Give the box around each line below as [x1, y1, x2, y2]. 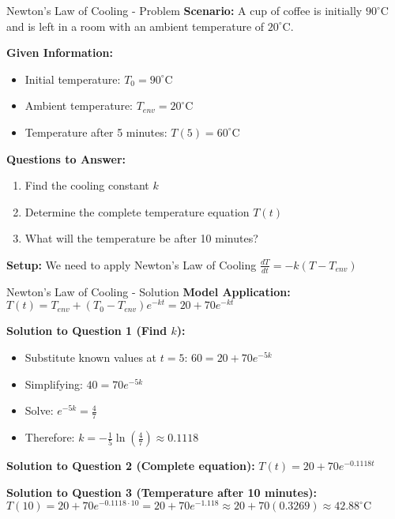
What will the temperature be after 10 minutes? [24, 230, 258, 246]
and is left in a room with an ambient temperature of [6, 17, 265, 34]
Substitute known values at [24, 349, 157, 366]
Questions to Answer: [6, 150, 126, 167]
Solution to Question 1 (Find [6, 322, 167, 339]
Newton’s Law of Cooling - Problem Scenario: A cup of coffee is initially [6, 2, 363, 18]
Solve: [24, 402, 54, 419]
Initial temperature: [24, 70, 121, 87]
